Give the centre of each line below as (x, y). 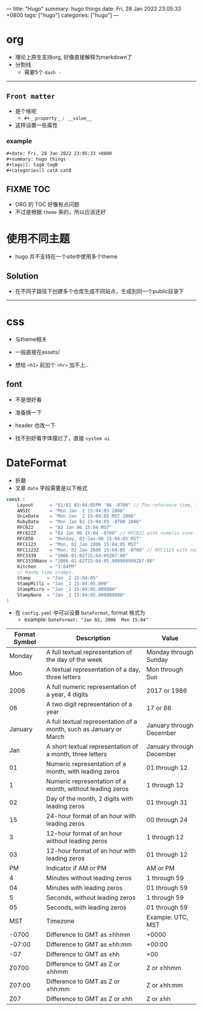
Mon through (165, 670)
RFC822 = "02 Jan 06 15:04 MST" (65, 528)
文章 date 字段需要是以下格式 (51, 488)
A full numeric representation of (91, 687)
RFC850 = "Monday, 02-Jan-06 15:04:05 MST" (79, 538)
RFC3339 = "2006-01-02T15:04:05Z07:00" (73, 555)
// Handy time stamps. (46, 573)
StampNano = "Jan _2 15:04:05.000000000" (71, 595)
